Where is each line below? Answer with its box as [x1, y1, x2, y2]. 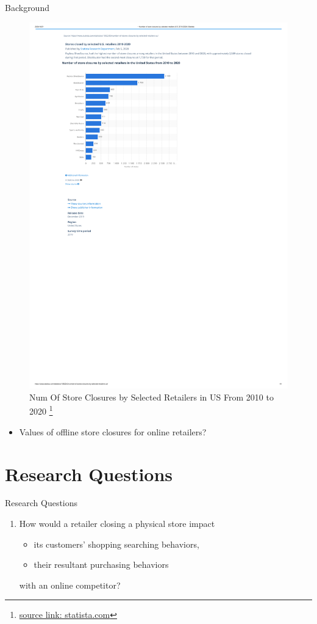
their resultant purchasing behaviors [34, 558, 169, 571]
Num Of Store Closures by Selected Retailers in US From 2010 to [29, 390, 274, 403]
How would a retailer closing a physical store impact [19, 517, 215, 530]
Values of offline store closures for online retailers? [19, 425, 207, 438]
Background [5, 1, 49, 13]
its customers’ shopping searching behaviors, [34, 537, 199, 550]
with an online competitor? [19, 578, 121, 591]
